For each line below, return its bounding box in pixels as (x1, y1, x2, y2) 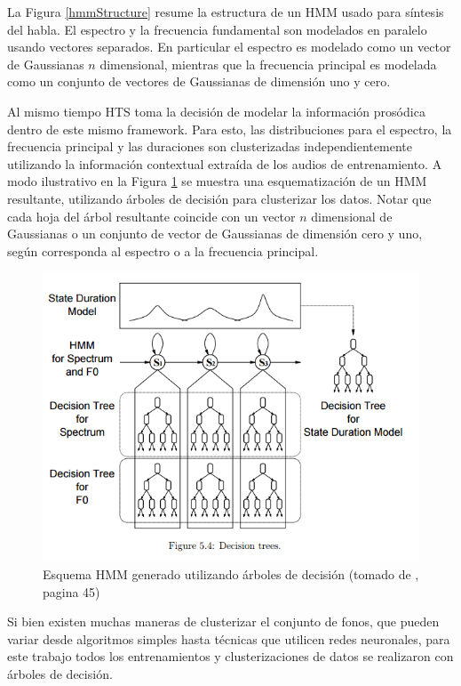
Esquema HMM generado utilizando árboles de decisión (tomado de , (43, 564, 419, 583)
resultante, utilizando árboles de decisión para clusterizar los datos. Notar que (7, 189, 432, 207)
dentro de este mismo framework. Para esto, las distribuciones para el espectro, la (7, 119, 452, 138)
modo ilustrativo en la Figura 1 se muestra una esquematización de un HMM (7, 172, 427, 190)
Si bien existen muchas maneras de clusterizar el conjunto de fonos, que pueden (7, 612, 440, 631)
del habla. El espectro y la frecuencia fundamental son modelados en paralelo (7, 20, 427, 38)
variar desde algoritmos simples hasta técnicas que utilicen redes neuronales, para (7, 629, 450, 648)
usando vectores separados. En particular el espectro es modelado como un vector (7, 37, 451, 56)
